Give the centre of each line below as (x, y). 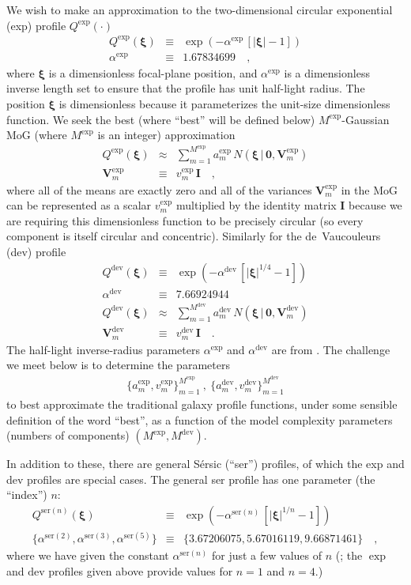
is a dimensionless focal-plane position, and (153, 72)
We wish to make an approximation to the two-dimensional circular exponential (200, 9)
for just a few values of (266, 555)
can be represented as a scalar (79, 205)
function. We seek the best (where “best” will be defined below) (161, 119)
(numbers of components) (68, 435)
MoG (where (37, 135)
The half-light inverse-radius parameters (103, 349)
